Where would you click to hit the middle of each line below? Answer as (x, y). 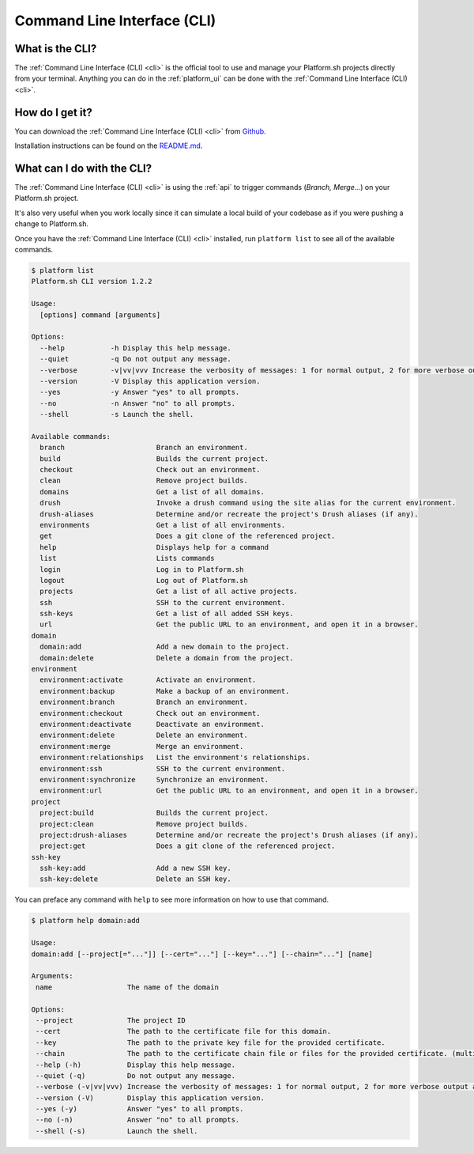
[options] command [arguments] (100, 315)
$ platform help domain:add (85, 921)
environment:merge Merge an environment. (142, 746)
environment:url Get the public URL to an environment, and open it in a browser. (229, 791)
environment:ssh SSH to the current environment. (163, 768)
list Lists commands (127, 558)
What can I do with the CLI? (83, 168)
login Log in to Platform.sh (142, 569)
